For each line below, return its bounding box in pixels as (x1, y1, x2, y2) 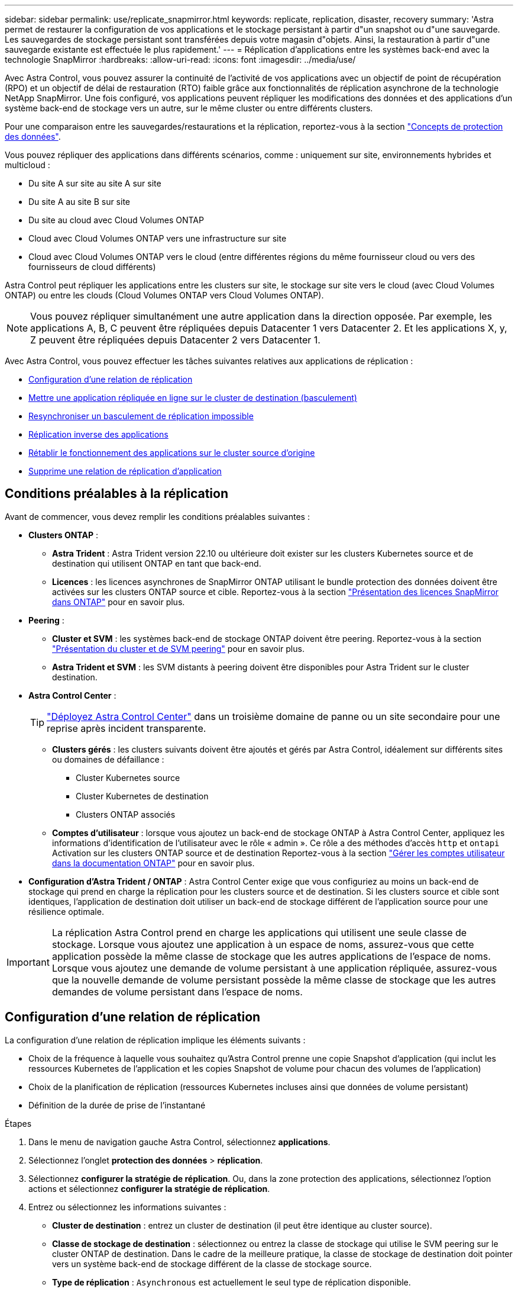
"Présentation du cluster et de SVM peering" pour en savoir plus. (52, 643, 305, 654)
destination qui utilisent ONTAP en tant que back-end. (52, 558, 261, 568)
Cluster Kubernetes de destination (76, 790, 209, 801)
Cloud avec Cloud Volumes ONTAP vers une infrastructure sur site (28, 233, 287, 243)
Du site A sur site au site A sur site (28, 178, 161, 188)
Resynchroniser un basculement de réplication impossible (28, 411, 254, 421)
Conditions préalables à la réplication (5, 486, 228, 502)
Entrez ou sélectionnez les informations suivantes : (28, 1201, 226, 1212)
